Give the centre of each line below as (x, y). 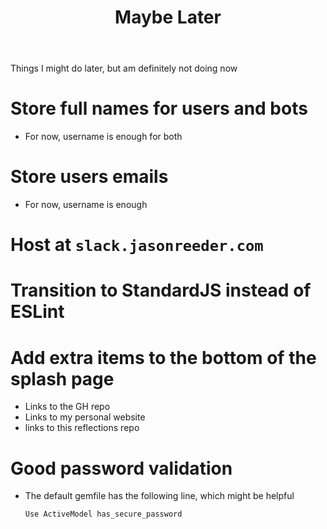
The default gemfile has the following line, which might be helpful (159, 496)
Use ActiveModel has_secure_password (103, 514)
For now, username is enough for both (103, 137)
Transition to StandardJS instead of (161, 290)
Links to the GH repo (67, 407)
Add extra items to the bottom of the (163, 357)
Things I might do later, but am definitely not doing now (124, 68)
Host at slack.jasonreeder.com (137, 245)
